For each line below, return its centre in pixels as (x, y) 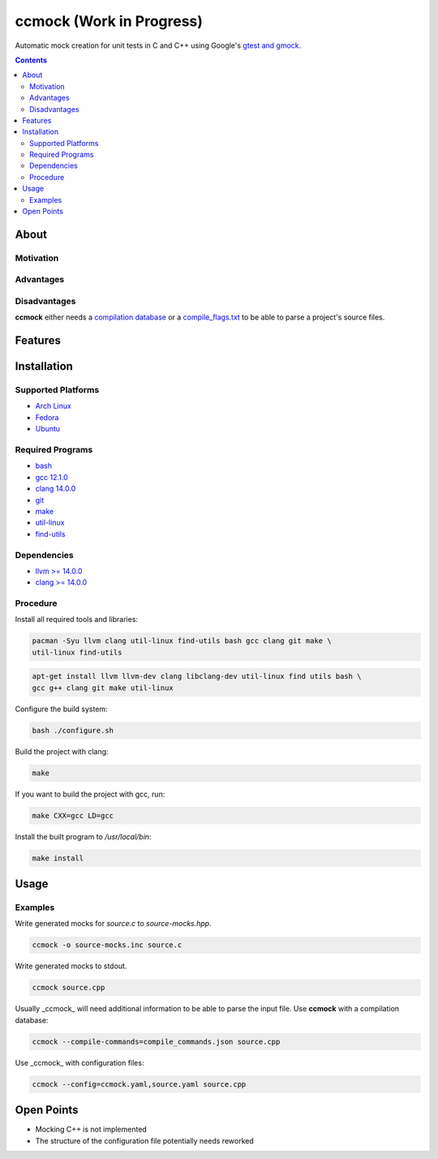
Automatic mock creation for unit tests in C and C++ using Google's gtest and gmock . (158, 45)
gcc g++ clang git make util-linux (103, 688)
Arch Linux (54, 406)
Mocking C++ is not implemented (91, 1129)
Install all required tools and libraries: (76, 620)
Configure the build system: (62, 709)
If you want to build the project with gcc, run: (90, 794)
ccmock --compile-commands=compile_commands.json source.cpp (156, 1041)
